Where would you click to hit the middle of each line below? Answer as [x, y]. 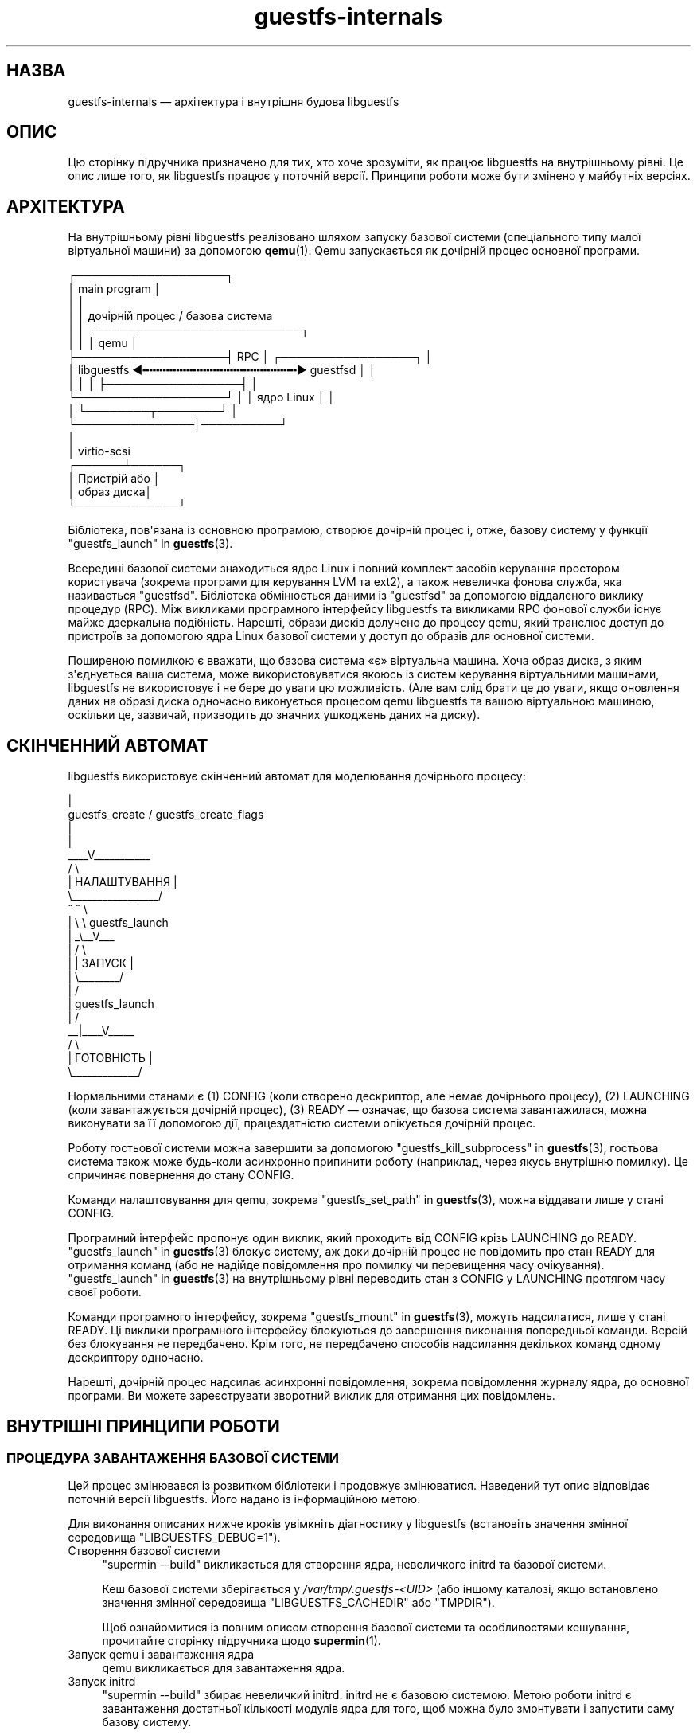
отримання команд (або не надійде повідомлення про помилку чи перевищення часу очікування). [336, 1265]
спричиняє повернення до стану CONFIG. [181, 1175]
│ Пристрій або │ [114, 479]
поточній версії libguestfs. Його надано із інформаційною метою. [244, 1499]
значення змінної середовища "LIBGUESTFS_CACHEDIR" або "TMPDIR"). [298, 1603]
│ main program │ [115, 289]
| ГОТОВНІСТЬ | [110, 1058]
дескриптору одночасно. [136, 1358]
